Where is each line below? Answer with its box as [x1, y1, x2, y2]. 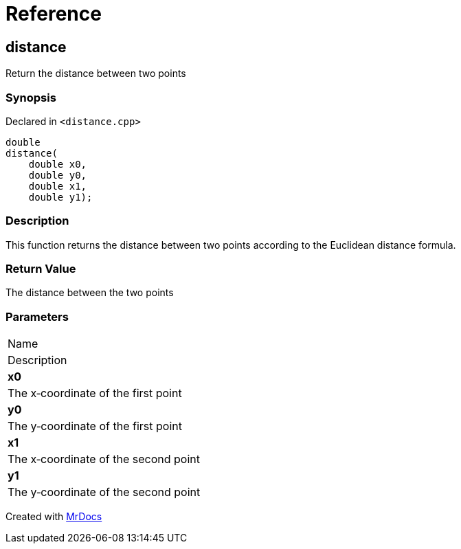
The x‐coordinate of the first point [8, 386, 182, 401]
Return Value [5, 262, 76, 276]
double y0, [28, 169, 87, 181]
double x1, [28, 180, 87, 192]
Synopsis [5, 90, 56, 104]
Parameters [5, 309, 69, 324]
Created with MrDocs [5, 511, 102, 523]
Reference [5, 2, 102, 25]
